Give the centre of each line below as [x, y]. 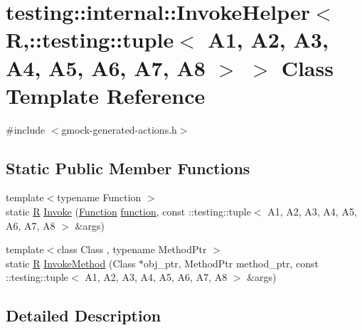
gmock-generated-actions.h [119, 129]
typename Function [99, 197]
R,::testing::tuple [90, 39]
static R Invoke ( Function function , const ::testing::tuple [128, 212]
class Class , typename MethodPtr [132, 249]
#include [26, 129]
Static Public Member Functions [128, 167]
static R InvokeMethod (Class [71, 263]
